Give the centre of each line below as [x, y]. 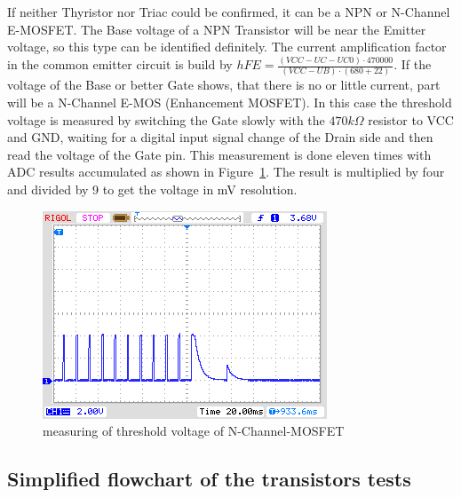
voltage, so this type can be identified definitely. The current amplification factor [227, 47]
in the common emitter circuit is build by [120, 64]
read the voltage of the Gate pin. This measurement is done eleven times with [219, 154]
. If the [413, 64]
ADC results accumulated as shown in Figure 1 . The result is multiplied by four [226, 172]
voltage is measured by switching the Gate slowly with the [166, 119]
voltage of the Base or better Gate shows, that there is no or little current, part [224, 85]
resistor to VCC [411, 119]
